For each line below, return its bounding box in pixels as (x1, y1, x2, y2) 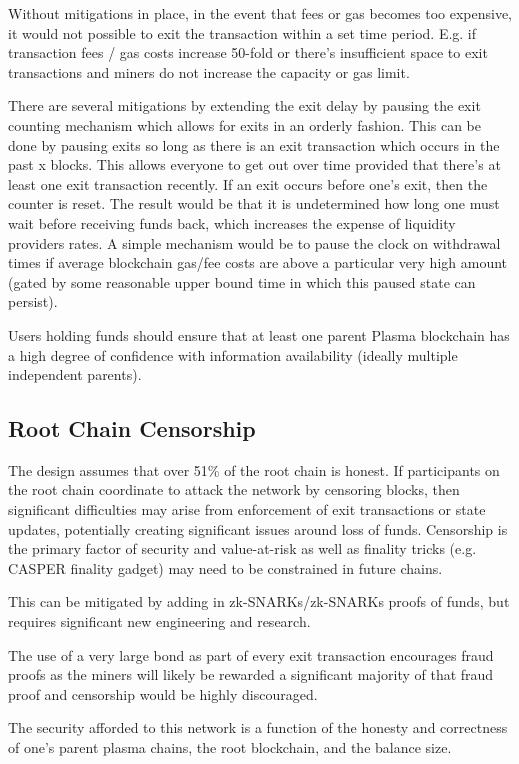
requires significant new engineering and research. (8, 611, 311, 632)
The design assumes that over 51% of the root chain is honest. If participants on (8, 459, 500, 480)
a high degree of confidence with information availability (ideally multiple (8, 344, 458, 365)
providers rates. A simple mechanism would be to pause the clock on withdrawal (8, 232, 501, 253)
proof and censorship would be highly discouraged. (8, 683, 318, 704)
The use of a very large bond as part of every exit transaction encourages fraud (8, 644, 494, 665)
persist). (8, 291, 58, 312)
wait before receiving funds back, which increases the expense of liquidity (8, 212, 456, 233)
